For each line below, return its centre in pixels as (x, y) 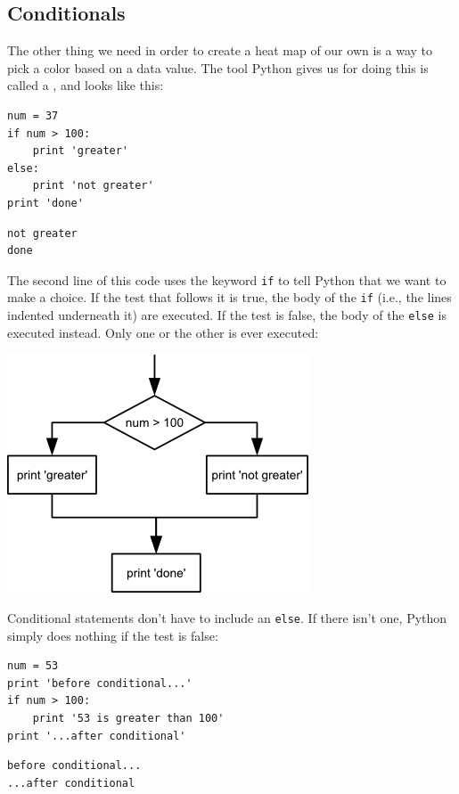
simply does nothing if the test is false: (113, 635)
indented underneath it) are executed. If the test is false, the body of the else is (227, 315)
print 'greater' (81, 151)
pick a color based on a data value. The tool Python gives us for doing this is (218, 67)
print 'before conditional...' (100, 683)
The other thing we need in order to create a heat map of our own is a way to (220, 50)
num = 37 (33, 115)
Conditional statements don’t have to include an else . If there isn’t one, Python (227, 617)
